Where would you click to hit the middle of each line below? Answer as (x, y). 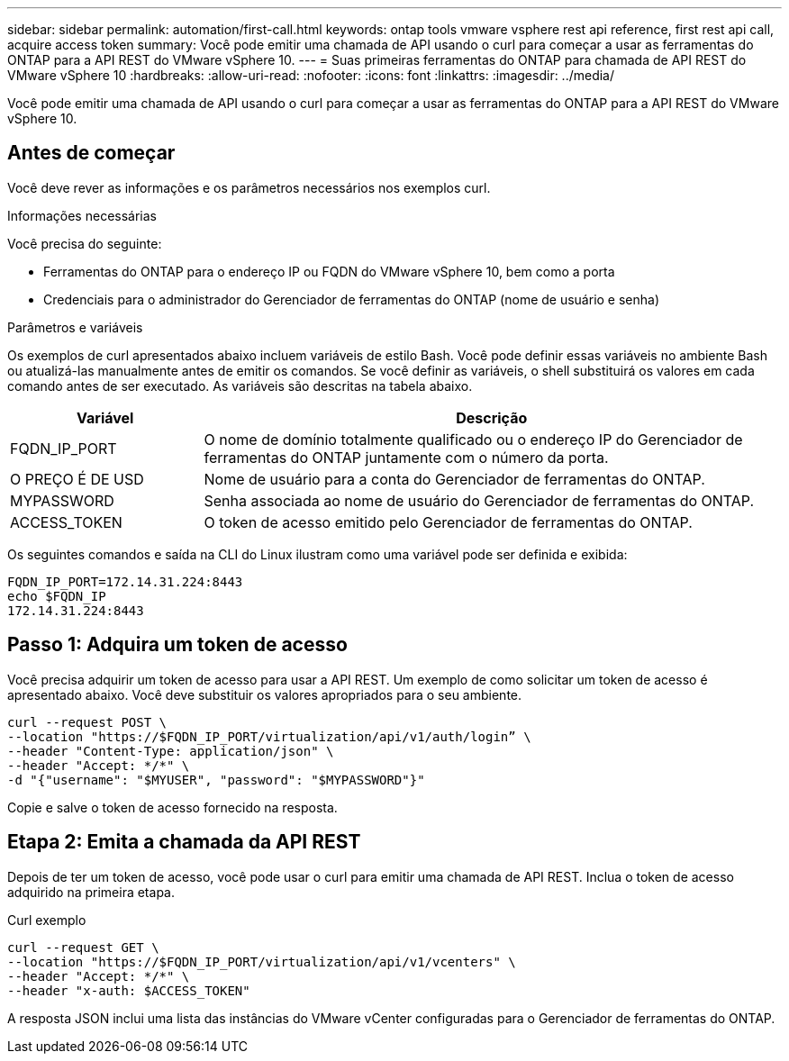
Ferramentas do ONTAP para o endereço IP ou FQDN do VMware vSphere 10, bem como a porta (329, 271)
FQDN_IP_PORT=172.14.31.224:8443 (125, 581)
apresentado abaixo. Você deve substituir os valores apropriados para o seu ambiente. (265, 694)
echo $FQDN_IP (57, 596)
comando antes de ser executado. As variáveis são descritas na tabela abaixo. (240, 385)
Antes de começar (91, 153)
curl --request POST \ (87, 722)
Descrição (492, 417)
